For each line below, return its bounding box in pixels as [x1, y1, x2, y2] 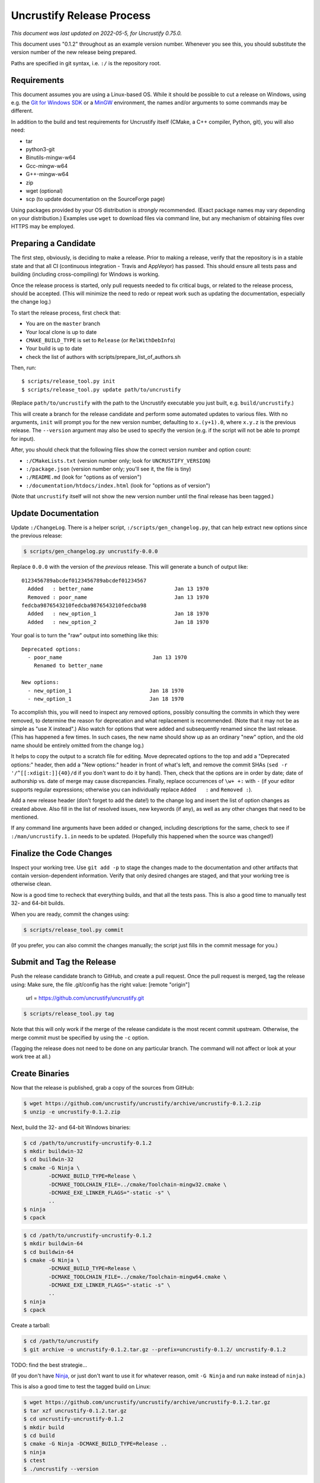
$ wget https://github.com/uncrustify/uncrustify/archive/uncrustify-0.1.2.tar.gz [23, 1399, 271, 1406]
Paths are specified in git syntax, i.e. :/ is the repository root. [11, 59, 161, 66]
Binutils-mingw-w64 [25, 154, 76, 161]
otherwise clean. [11, 880, 52, 887]
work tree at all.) [11, 1053, 51, 1060]
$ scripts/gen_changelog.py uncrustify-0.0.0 [23, 548, 158, 555]
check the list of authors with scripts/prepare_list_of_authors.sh [25, 353, 181, 360]
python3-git [25, 145, 55, 152]
